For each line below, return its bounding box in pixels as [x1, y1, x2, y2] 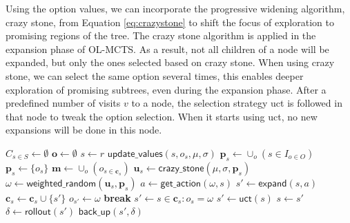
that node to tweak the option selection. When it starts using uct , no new [6, 109, 318, 123]
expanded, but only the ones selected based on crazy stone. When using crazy [6, 55, 335, 70]
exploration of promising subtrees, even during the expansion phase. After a [6, 82, 327, 96]
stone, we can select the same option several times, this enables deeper [6, 68, 304, 83]
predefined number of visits [6, 96, 121, 110]
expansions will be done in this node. [6, 123, 162, 137]
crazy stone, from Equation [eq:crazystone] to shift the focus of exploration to [6, 14, 334, 29]
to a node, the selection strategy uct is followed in [131, 96, 342, 110]
